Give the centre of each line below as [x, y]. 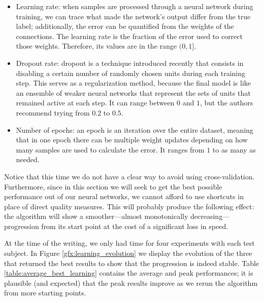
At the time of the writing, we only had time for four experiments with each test [129, 243]
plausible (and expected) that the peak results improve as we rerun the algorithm [131, 283]
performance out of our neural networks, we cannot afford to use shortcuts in [124, 196]
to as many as [234, 149]
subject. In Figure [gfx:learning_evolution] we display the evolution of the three [128, 253]
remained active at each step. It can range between [95, 103]
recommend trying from [53, 112]
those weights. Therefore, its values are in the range [96, 46]
